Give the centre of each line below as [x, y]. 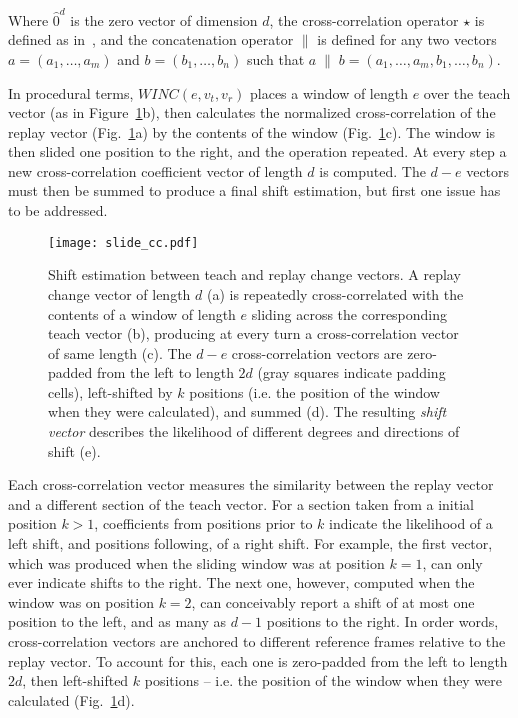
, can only [452, 562]
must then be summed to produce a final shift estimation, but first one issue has [254, 190]
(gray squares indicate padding [351, 372]
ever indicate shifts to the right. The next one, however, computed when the [241, 582]
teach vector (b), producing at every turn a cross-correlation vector [253, 333]
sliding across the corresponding [349, 313]
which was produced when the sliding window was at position [196, 562]
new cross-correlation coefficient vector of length [155, 170]
